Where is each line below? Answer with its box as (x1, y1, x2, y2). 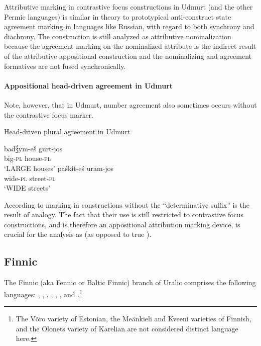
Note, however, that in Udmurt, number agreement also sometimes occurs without (4, 99, 257, 110)
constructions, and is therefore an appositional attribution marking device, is (4, 219, 240, 229)
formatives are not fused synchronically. (4, 60, 126, 71)
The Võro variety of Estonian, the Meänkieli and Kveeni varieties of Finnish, (16, 313, 251, 324)
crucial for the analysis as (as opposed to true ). (4, 229, 152, 239)
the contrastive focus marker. (4, 109, 93, 120)
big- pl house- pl (4, 153, 51, 163)
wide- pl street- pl (4, 172, 56, 183)
